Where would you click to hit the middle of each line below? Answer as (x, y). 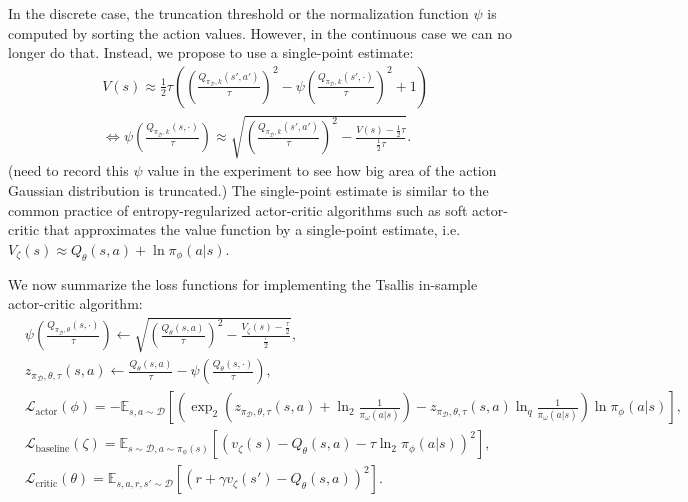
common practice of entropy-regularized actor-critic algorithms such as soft (238, 209)
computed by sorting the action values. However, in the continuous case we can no (260, 32)
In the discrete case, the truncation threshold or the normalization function (238, 13)
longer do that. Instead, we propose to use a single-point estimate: (211, 52)
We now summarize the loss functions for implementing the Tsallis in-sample (243, 283)
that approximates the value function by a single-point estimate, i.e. (252, 229)
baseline (52, 448)
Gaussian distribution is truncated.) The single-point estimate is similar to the (248, 189)
